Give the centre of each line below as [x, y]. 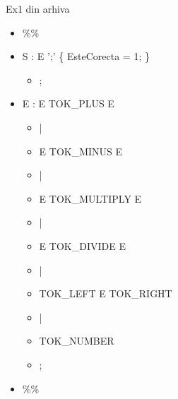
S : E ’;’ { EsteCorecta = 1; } [86, 56]
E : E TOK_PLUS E [68, 103]
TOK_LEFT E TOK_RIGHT [106, 293]
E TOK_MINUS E [81, 151]
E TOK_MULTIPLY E [90, 198]
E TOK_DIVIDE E [82, 245]
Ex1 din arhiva [38, 8]
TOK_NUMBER [77, 341]
